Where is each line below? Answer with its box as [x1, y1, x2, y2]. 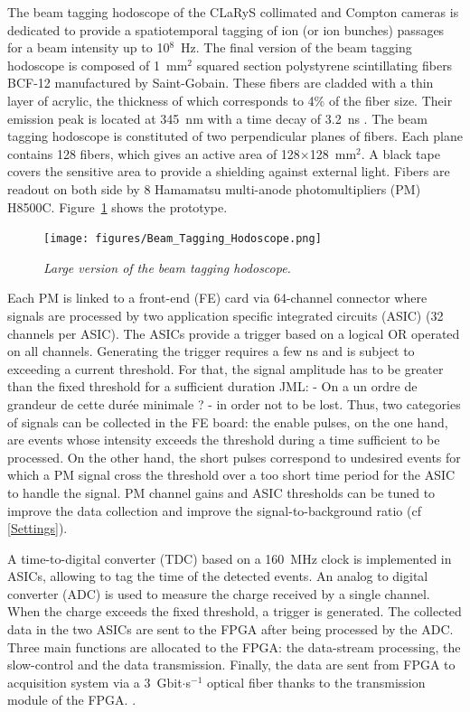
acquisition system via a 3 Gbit [7, 672, 183, 691]
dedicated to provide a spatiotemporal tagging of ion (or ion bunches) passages [7, 20, 445, 39]
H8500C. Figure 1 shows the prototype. [7, 197, 228, 216]
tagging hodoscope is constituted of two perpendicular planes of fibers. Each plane [7, 126, 463, 145]
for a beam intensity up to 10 [7, 38, 170, 57]
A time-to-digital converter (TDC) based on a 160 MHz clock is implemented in [7, 548, 452, 567]
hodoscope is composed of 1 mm [7, 55, 188, 74]
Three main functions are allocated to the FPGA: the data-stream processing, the [7, 637, 461, 656]
